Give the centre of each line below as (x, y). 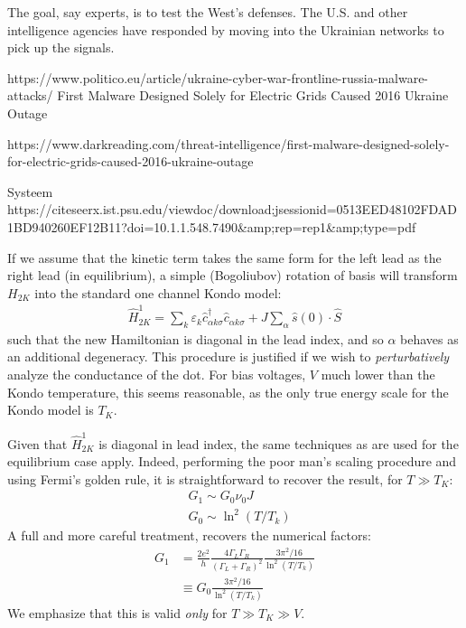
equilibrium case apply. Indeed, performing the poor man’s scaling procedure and (232, 461)
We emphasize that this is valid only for (117, 612)
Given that (37, 443)
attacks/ (30, 95)
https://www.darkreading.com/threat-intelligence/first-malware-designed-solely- (228, 143)
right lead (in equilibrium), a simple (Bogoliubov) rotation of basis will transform (233, 275)
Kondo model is (51, 410)
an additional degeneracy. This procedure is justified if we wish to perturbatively (228, 356)
